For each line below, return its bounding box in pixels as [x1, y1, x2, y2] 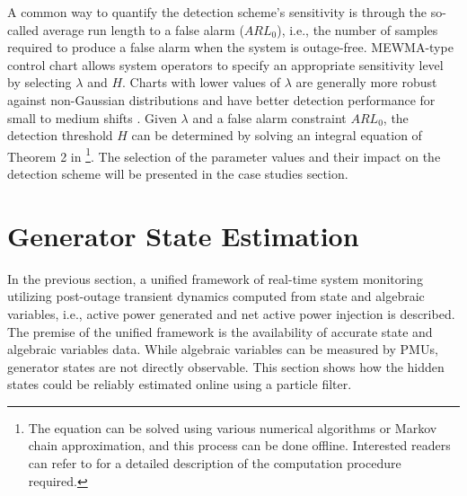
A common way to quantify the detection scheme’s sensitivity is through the [7, 3, 427, 21]
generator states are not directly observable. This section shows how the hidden [7, 357, 445, 376]
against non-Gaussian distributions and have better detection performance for [7, 90, 436, 109]
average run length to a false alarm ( [42, 20, 244, 39]
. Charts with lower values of [122, 73, 281, 92]
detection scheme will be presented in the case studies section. [7, 164, 348, 182]
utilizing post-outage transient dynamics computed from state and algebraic [7, 287, 425, 306]
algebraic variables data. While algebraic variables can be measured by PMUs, [7, 340, 438, 359]
